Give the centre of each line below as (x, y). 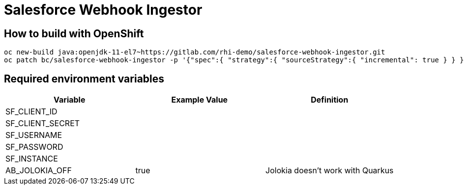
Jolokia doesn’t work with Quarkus (330, 171)
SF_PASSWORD (34, 147)
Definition (330, 100)
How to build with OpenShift (74, 33)
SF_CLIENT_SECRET (43, 123)
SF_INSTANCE (32, 159)
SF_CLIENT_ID (31, 112)
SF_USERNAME (34, 135)
